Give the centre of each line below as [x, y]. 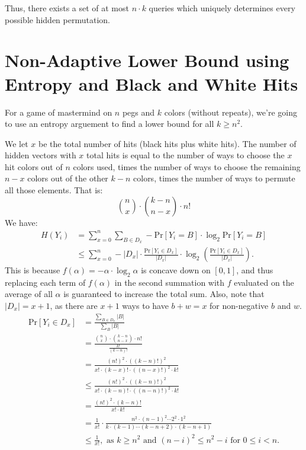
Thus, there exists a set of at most [67, 8]
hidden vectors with [41, 155]
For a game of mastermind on [59, 112]
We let [17, 143]
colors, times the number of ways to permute [214, 178]
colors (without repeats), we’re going [231, 112]
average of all [29, 294]
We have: [21, 222]
